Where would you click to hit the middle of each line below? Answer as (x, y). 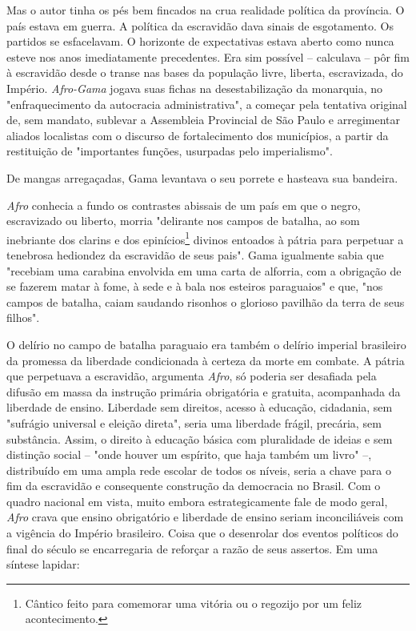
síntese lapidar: (43, 564)
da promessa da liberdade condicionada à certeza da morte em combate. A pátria (206, 360)
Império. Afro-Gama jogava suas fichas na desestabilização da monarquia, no (195, 88)
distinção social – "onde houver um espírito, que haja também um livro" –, (189, 454)
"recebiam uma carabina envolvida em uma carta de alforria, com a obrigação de (204, 270)
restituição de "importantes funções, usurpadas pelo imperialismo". (170, 151)
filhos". (23, 318)
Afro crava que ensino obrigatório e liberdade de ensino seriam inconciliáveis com (205, 517)
